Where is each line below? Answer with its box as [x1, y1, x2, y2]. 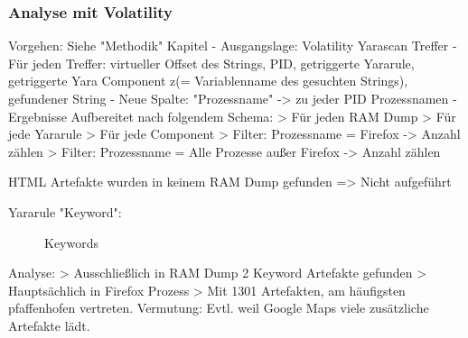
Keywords [44, 233, 99, 251]
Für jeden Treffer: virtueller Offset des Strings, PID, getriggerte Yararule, [8, 53, 415, 72]
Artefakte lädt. [8, 315, 90, 334]
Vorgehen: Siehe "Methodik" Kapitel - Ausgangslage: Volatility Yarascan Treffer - [8, 36, 457, 55]
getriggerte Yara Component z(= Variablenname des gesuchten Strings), [8, 71, 408, 90]
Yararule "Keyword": [8, 202, 122, 221]
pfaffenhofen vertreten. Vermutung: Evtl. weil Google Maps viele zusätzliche [8, 298, 429, 317]
